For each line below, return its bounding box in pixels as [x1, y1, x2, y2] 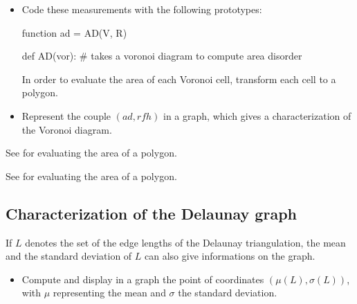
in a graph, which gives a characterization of [163, 108, 351, 123]
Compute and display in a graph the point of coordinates [21, 271, 264, 286]
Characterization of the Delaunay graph [6, 202, 297, 224]
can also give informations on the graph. [145, 249, 315, 263]
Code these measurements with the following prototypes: [21, 2, 262, 16]
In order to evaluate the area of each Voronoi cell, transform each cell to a [21, 71, 336, 86]
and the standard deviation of [6, 249, 132, 263]
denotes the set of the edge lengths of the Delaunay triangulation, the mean [25, 235, 346, 249]
